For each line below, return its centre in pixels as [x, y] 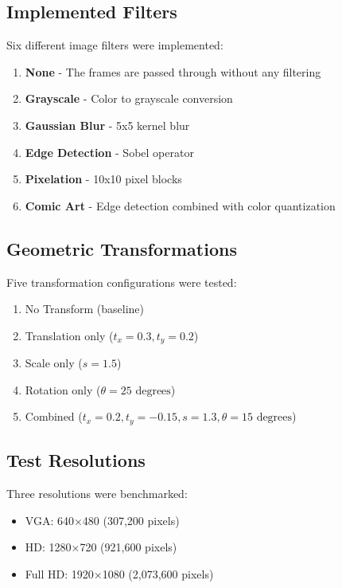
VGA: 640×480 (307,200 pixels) [102, 520]
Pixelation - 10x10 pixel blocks [103, 179]
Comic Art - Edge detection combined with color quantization [180, 205]
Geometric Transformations [122, 248]
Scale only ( [54, 363]
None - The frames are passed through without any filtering [173, 71]
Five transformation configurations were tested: [122, 282]
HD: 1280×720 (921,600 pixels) [101, 547]
